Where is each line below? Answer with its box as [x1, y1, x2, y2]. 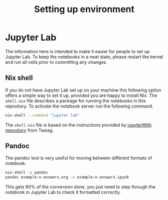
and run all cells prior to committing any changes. [5, 59, 107, 65]
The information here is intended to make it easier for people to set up [5, 48, 150, 54]
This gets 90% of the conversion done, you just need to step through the [5, 184, 156, 190]
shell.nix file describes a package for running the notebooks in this [5, 97, 146, 104]
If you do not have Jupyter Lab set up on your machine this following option [5, 87, 161, 93]
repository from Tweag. [5, 127, 54, 133]
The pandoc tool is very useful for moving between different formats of [5, 155, 152, 161]
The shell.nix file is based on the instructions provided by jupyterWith [5, 122, 152, 128]
